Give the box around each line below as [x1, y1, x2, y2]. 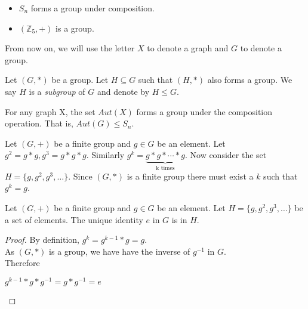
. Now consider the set [184, 149, 267, 161]
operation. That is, [5, 117, 73, 129]
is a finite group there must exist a [127, 169, 254, 182]
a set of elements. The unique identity [5, 213, 143, 225]
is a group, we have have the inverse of [49, 245, 190, 257]
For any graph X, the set [5, 105, 96, 118]
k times [156, 165, 175, 172]
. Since [68, 169, 93, 182]
